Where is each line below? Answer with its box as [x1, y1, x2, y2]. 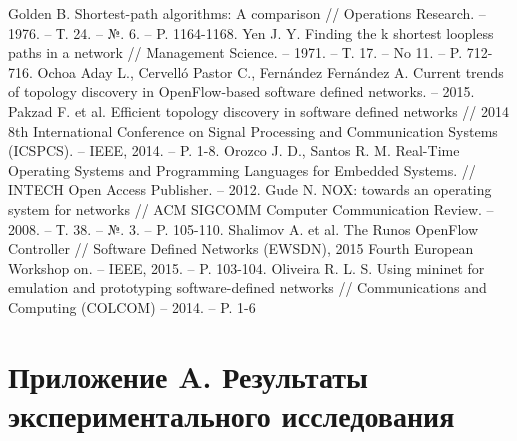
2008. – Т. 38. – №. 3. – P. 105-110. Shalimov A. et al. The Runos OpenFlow [8, 218, 479, 239]
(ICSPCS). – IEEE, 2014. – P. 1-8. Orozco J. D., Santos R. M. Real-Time [8, 140, 460, 161]
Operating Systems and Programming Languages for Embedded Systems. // [8, 159, 476, 180]
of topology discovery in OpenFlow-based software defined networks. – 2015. [8, 81, 475, 102]
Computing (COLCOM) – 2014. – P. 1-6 [8, 296, 256, 317]
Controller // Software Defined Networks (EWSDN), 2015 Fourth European [8, 238, 474, 259]
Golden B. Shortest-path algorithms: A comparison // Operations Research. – [8, 3, 486, 23]
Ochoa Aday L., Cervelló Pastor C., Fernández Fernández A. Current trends [37, 61, 504, 82]
